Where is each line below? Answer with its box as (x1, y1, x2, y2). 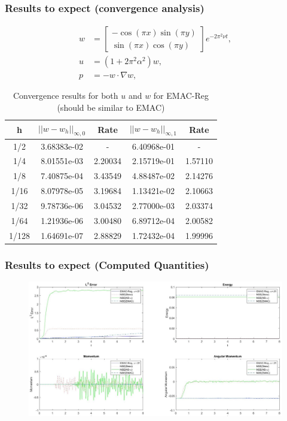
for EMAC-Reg (153, 89, 209, 102)
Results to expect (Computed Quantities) (5, 257, 209, 272)
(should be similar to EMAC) (57, 101, 165, 113)
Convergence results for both (13, 89, 118, 102)
